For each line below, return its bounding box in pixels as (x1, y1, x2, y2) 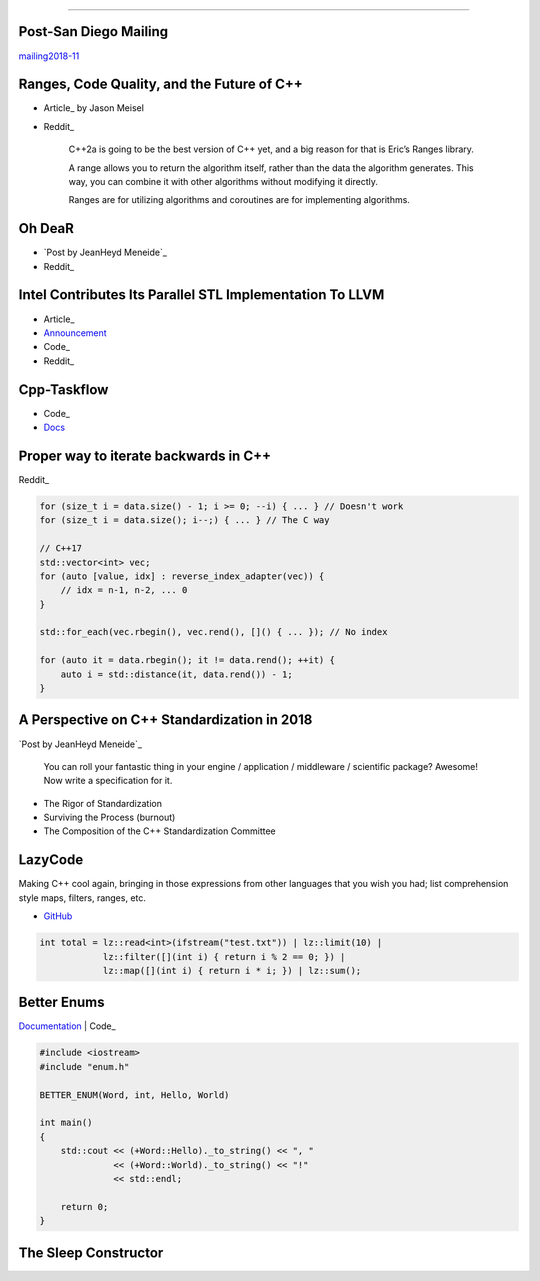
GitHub (43, 910, 73, 922)
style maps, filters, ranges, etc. (18, 891, 147, 904)
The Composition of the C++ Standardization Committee (43, 825, 277, 837)
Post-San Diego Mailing (18, 23, 169, 40)
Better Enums (18, 994, 105, 1011)
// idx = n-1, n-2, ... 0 (60, 585, 188, 596)
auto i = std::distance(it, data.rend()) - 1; (60, 668, 294, 680)
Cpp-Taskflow (18, 381, 109, 398)
